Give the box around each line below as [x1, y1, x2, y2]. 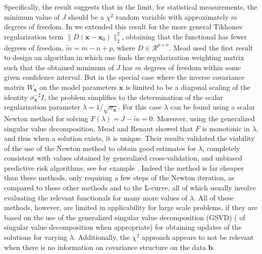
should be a [68, 11, 104, 22]
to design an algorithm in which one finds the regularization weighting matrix [4, 52, 244, 63]
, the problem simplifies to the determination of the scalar [44, 91, 223, 102]
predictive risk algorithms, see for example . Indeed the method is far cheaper [4, 162, 244, 173]
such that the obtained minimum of [4, 62, 114, 72]
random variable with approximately [116, 11, 229, 22]
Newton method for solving [4, 113, 88, 123]
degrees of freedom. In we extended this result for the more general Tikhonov [4, 21, 243, 32]
